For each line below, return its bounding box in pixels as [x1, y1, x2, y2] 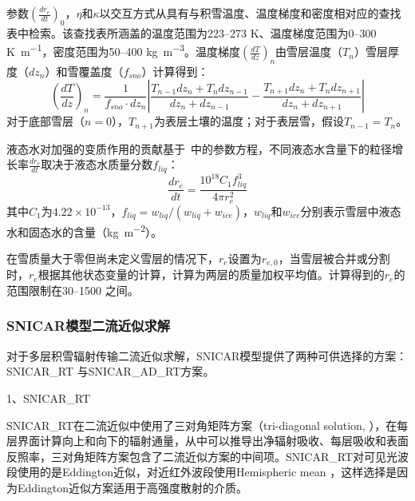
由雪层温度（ [275, 43, 343, 60]
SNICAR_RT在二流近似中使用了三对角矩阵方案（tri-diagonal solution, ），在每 [6, 416, 409, 433]
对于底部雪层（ [6, 113, 85, 129]
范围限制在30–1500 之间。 [6, 281, 139, 298]
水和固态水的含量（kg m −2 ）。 [6, 221, 162, 240]
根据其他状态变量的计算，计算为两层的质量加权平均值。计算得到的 [38, 266, 385, 283]
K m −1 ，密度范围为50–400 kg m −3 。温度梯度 [6, 41, 241, 60]
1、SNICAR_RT [6, 389, 90, 406]
